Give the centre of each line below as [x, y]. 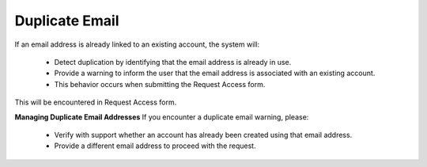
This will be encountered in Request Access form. [96, 102]
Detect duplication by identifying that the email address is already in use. [173, 62]
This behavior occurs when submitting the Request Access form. [160, 84]
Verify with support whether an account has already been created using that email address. [203, 135]
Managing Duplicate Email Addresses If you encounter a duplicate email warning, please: [162, 117]
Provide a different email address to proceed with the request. [155, 146]
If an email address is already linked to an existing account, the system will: [137, 44]
